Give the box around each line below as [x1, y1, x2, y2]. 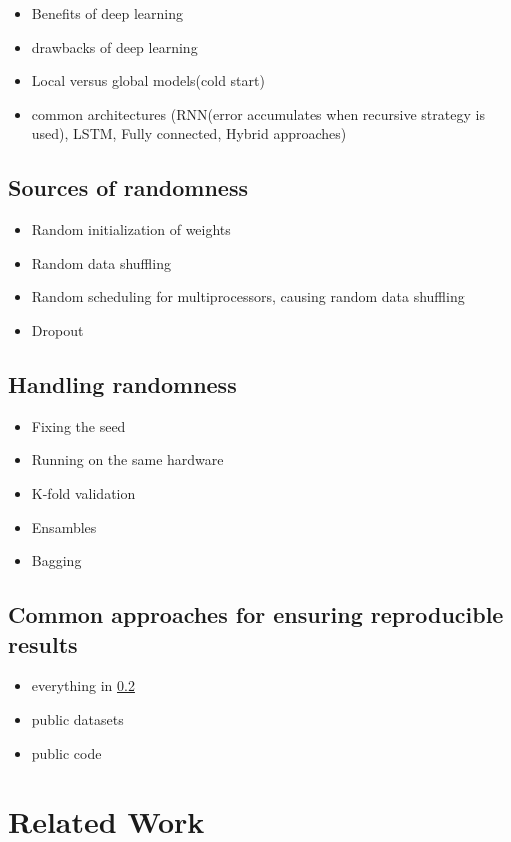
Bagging [31, 550, 82, 571]
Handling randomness [8, 368, 237, 399]
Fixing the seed [31, 415, 126, 436]
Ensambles [31, 516, 97, 537]
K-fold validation [31, 482, 136, 503]
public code [31, 742, 102, 763]
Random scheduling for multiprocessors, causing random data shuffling [31, 286, 465, 307]
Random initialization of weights [31, 219, 231, 240]
